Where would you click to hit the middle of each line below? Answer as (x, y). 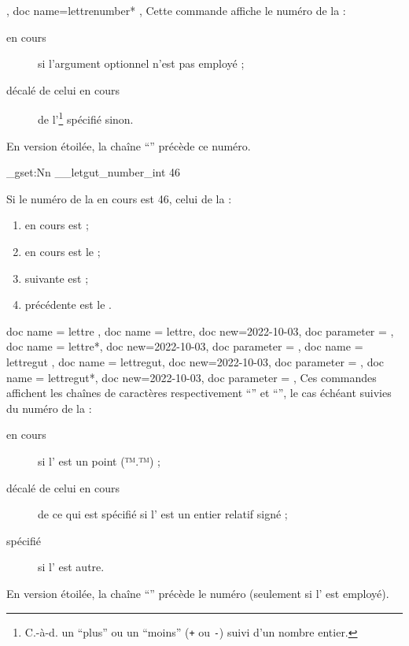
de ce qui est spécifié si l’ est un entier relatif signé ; (163, 514)
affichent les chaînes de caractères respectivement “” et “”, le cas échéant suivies (199, 393)
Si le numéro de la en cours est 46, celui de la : (119, 198)
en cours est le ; (63, 251)
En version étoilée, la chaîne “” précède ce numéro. (129, 145)
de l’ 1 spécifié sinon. (86, 118)
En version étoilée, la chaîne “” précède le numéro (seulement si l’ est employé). (198, 593)
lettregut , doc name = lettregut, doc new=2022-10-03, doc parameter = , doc (195, 361)
